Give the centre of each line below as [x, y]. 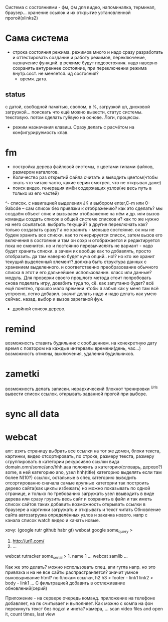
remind [20, 329]
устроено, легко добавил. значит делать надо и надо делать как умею [81, 294]
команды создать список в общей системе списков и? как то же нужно [82, 219]
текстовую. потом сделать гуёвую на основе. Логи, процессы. [72, 117]
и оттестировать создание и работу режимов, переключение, [79, 57]
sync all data [32, 414]
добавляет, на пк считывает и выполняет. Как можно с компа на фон [79, 603]
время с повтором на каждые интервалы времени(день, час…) [73, 348]
